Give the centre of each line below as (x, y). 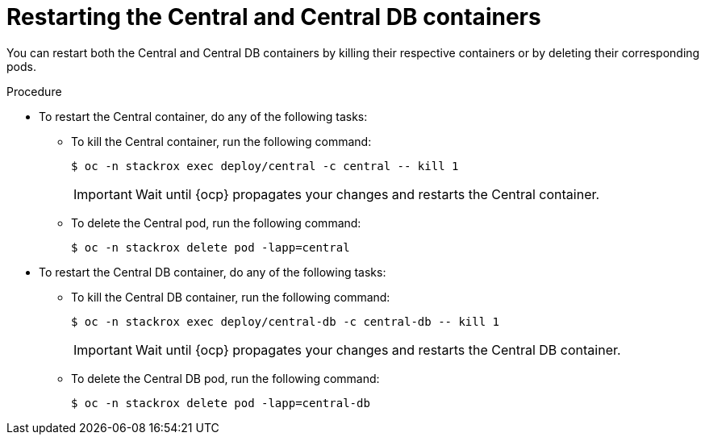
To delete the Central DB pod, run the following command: (225, 378)
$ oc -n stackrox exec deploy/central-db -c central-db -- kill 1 (286, 321)
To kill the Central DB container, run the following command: (231, 297)
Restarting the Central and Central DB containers (274, 17)
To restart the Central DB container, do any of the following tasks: (213, 272)
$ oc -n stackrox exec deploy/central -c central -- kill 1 (265, 166)
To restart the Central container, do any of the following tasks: (203, 116)
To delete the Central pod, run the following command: (216, 223)
